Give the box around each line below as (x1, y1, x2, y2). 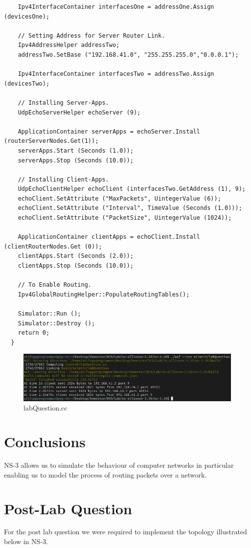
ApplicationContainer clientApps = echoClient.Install (18, 233, 200, 241)
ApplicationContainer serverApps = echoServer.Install (18, 128, 200, 135)
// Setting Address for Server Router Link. (18, 32, 165, 39)
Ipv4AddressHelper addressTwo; (18, 42, 120, 49)
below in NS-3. (4, 536, 48, 547)
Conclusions (4, 432, 86, 452)
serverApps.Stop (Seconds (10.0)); (18, 157, 134, 164)
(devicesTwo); (4, 80, 50, 87)
